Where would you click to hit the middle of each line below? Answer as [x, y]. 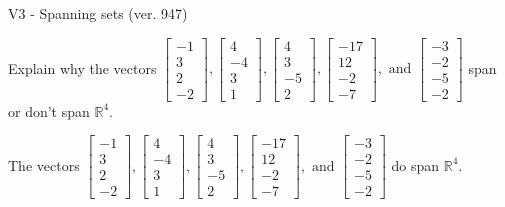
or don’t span [49, 110]
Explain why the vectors [82, 67]
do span [415, 164]
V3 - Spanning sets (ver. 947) [98, 13]
